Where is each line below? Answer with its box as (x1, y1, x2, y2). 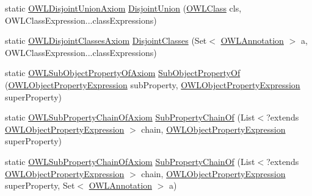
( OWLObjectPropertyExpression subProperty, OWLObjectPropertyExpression (5, 78, 300, 91)
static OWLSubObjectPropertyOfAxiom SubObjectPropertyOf (5, 66, 241, 79)
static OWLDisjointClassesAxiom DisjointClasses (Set (5, 34, 207, 47)
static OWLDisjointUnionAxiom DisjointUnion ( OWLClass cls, (5, 2, 242, 14)
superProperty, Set (5, 179, 75, 192)
